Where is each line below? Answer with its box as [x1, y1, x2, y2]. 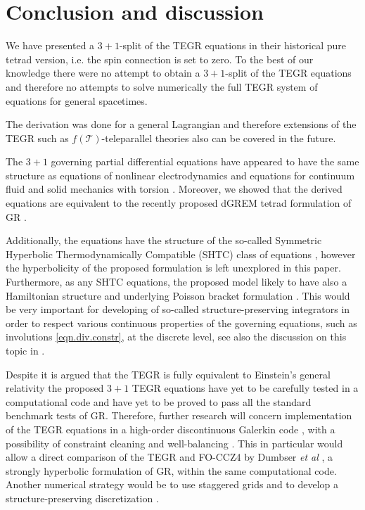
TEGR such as [6, 130, 69, 145]
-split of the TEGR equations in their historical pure [119, 38, 346, 53]
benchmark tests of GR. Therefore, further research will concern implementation [6, 408, 352, 423]
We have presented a [6, 38, 95, 53]
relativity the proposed [6, 381, 104, 395]
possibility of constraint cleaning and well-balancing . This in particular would [6, 435, 343, 450]
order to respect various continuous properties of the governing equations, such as [6, 315, 357, 330]
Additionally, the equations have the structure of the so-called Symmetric [6, 233, 322, 248]
